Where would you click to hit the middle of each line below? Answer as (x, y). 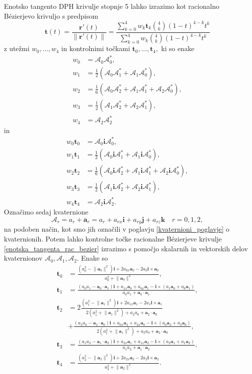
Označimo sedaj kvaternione (46, 212)
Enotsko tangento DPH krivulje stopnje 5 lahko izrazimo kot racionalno (112, 6)
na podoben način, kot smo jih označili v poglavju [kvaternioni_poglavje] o (117, 229)
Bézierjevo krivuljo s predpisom (51, 15)
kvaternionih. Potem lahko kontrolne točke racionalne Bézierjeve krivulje (113, 239)
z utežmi (17, 48)
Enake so (95, 258)
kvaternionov (23, 258)
